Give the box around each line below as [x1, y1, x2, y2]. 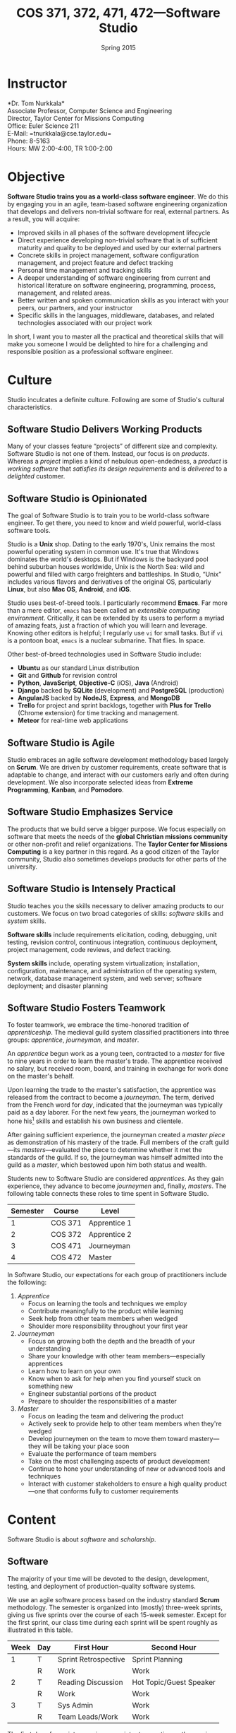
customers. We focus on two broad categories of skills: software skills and [7, 909, 224, 917]
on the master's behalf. [7, 1072, 75, 1081]
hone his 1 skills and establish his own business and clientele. [7, 1115, 183, 1125]
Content [7, 1512, 56, 1528]
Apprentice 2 [88, 1230, 132, 1240]
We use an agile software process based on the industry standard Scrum [7, 1595, 220, 1604]
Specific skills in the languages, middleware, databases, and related [17, 311, 215, 319]
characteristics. [7, 403, 53, 411]
